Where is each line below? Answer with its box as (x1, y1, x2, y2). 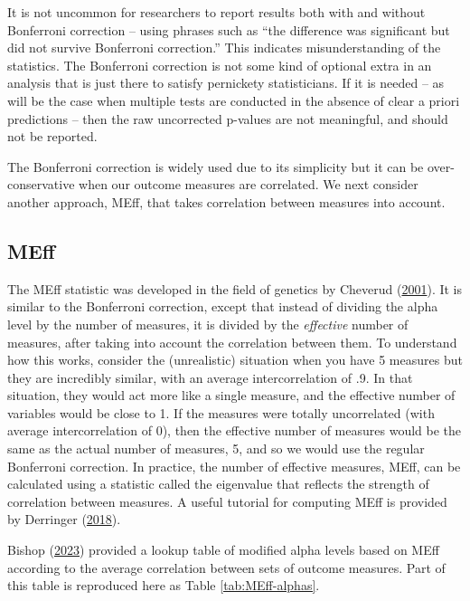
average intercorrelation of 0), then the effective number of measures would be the (7, 421, 462, 440)
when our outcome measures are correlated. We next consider (79, 175, 418, 194)
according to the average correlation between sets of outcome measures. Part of (7, 558, 446, 577)
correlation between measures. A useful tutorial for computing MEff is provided (7, 491, 447, 510)
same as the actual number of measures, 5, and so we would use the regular (7, 439, 425, 458)
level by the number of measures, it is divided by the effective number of (7, 314, 409, 333)
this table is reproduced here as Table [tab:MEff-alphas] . (7, 576, 320, 595)
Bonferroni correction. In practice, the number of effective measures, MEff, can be (7, 456, 461, 475)
